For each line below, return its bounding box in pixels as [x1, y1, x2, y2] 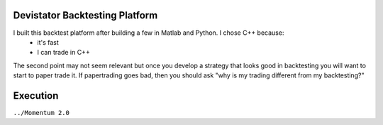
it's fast [37, 38, 60, 46]
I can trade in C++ [37, 48, 90, 57]
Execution [13, 89, 59, 102]
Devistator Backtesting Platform [13, 9, 158, 21]
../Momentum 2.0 [13, 109, 70, 116]
